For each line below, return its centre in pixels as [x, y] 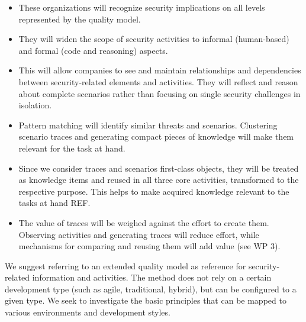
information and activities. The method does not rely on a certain [152, 277]
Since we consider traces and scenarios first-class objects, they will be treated [159, 168]
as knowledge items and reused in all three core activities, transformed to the [159, 180]
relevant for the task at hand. [72, 148]
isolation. [35, 105]
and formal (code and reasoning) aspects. [93, 50]
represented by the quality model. [80, 19]
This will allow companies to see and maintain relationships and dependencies [160, 70]
